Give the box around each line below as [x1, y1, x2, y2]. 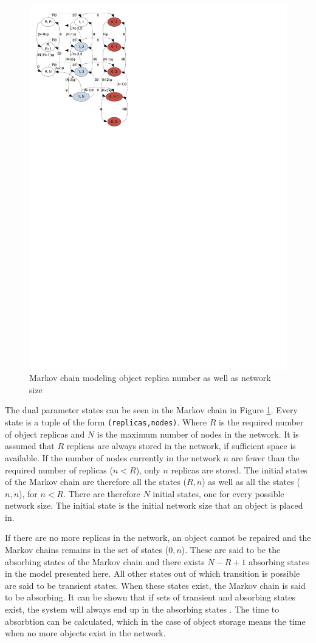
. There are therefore [63, 487, 140, 500]
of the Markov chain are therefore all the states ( [5, 475, 187, 488]
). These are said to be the [181, 543, 281, 556]
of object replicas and [5, 427, 85, 440]
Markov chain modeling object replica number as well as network [29, 371, 271, 384]
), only [136, 463, 160, 476]
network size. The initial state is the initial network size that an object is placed [5, 499, 303, 512]
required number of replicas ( [5, 463, 113, 476]
